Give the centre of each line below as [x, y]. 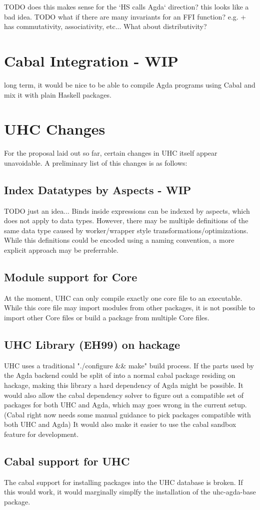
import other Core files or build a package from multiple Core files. [107, 317]
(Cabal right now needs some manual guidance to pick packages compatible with [127, 414]
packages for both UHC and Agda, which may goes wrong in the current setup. [125, 405]
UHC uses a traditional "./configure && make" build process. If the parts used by [129, 365]
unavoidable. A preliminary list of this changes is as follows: [96, 162]
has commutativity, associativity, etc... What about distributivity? [105, 26]
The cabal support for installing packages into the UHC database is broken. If [123, 482]
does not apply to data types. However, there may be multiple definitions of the [126, 220]
